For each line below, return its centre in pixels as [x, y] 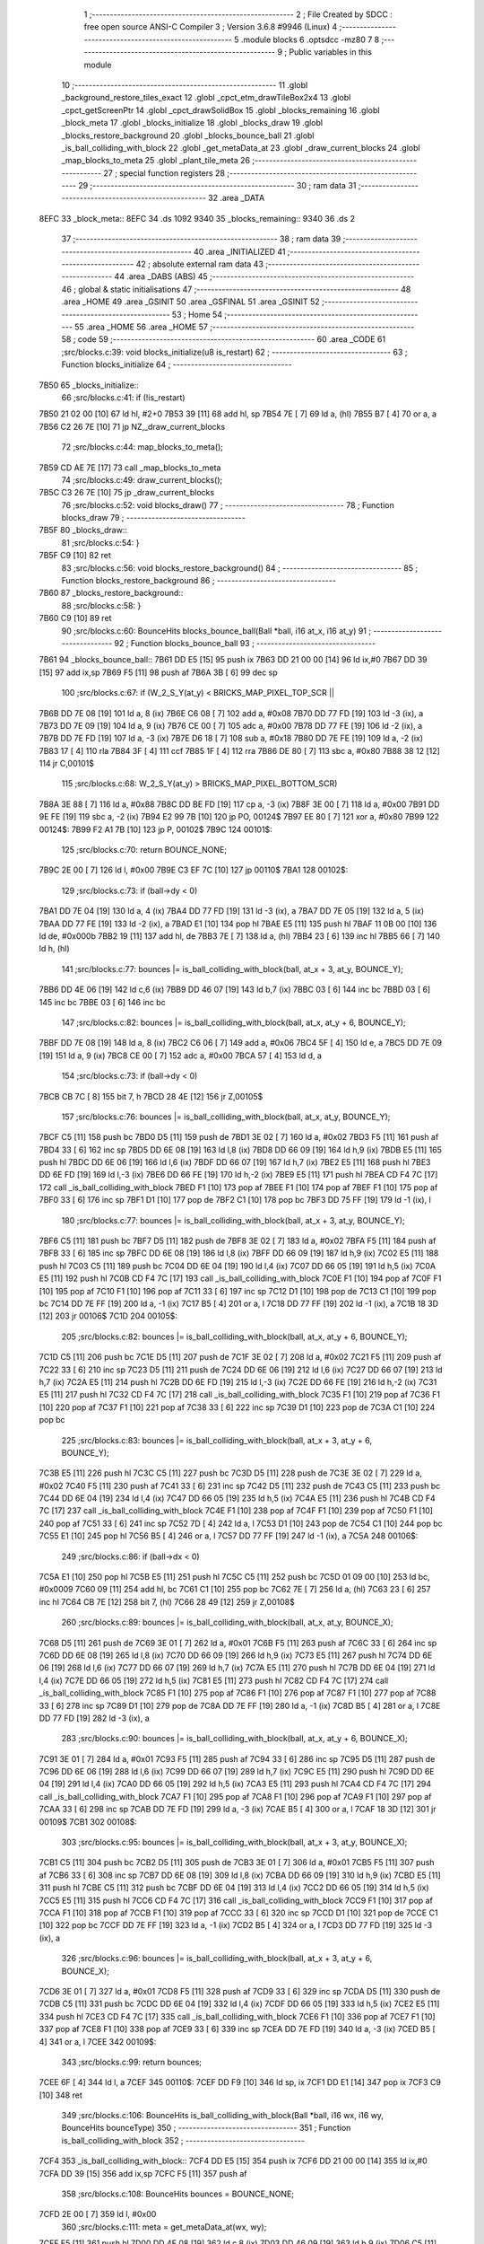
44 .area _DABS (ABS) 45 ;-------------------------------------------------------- [264, 276]
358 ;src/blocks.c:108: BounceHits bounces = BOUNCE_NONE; [178, 2194]
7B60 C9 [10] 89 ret [75, 618]
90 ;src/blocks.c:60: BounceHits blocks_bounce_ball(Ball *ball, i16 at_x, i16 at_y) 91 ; [216, 631]
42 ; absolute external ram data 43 [200, 264]
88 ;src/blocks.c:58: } [101, 605]
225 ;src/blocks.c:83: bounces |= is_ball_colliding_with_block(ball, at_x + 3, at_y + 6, [216, 1440]
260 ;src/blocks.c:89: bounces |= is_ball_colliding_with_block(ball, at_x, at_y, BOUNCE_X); [227, 1622]
